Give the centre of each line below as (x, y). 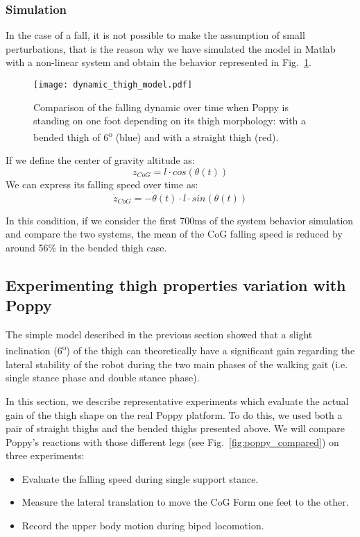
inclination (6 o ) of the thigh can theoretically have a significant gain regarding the (180, 349)
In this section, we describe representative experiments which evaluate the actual (177, 400)
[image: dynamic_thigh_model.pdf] (113, 85)
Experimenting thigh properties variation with (176, 284)
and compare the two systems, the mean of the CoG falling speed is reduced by (174, 234)
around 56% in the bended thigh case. (86, 247)
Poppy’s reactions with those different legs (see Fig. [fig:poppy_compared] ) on (172, 441)
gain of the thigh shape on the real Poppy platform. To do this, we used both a (174, 414)
